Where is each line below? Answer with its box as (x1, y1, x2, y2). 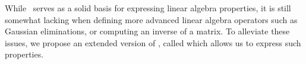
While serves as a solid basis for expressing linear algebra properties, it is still (5, 2, 291, 14)
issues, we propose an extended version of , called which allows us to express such (5, 36, 301, 49)
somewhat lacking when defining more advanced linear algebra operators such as (5, 13, 298, 25)
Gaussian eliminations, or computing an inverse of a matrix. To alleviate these (5, 25, 290, 37)
